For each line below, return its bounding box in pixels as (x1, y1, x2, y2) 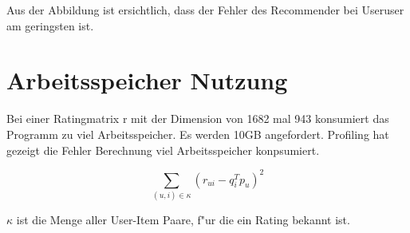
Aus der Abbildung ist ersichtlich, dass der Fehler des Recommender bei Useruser (6, 2, 404, 18)
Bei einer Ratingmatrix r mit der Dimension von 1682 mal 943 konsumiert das (6, 110, 389, 127)
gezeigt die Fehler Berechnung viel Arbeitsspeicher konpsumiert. (6, 141, 320, 158)
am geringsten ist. (6, 17, 94, 34)
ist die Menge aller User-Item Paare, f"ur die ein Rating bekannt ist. (16, 211, 350, 227)
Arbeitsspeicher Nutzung (6, 64, 288, 97)
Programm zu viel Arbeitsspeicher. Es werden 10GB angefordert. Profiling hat (6, 125, 389, 142)
